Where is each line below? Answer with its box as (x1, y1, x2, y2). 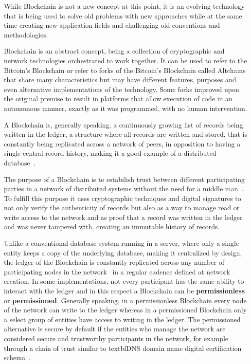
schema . (4, 352, 31, 363)
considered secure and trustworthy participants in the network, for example (4, 333, 229, 343)
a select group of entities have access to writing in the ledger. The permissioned (4, 314, 241, 324)
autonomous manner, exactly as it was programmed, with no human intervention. (4, 103, 247, 113)
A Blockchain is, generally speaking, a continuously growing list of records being (4, 119, 243, 129)
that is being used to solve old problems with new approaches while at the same (4, 10, 242, 20)
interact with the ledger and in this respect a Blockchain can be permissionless (4, 286, 245, 296)
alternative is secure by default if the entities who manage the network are (4, 324, 226, 334)
